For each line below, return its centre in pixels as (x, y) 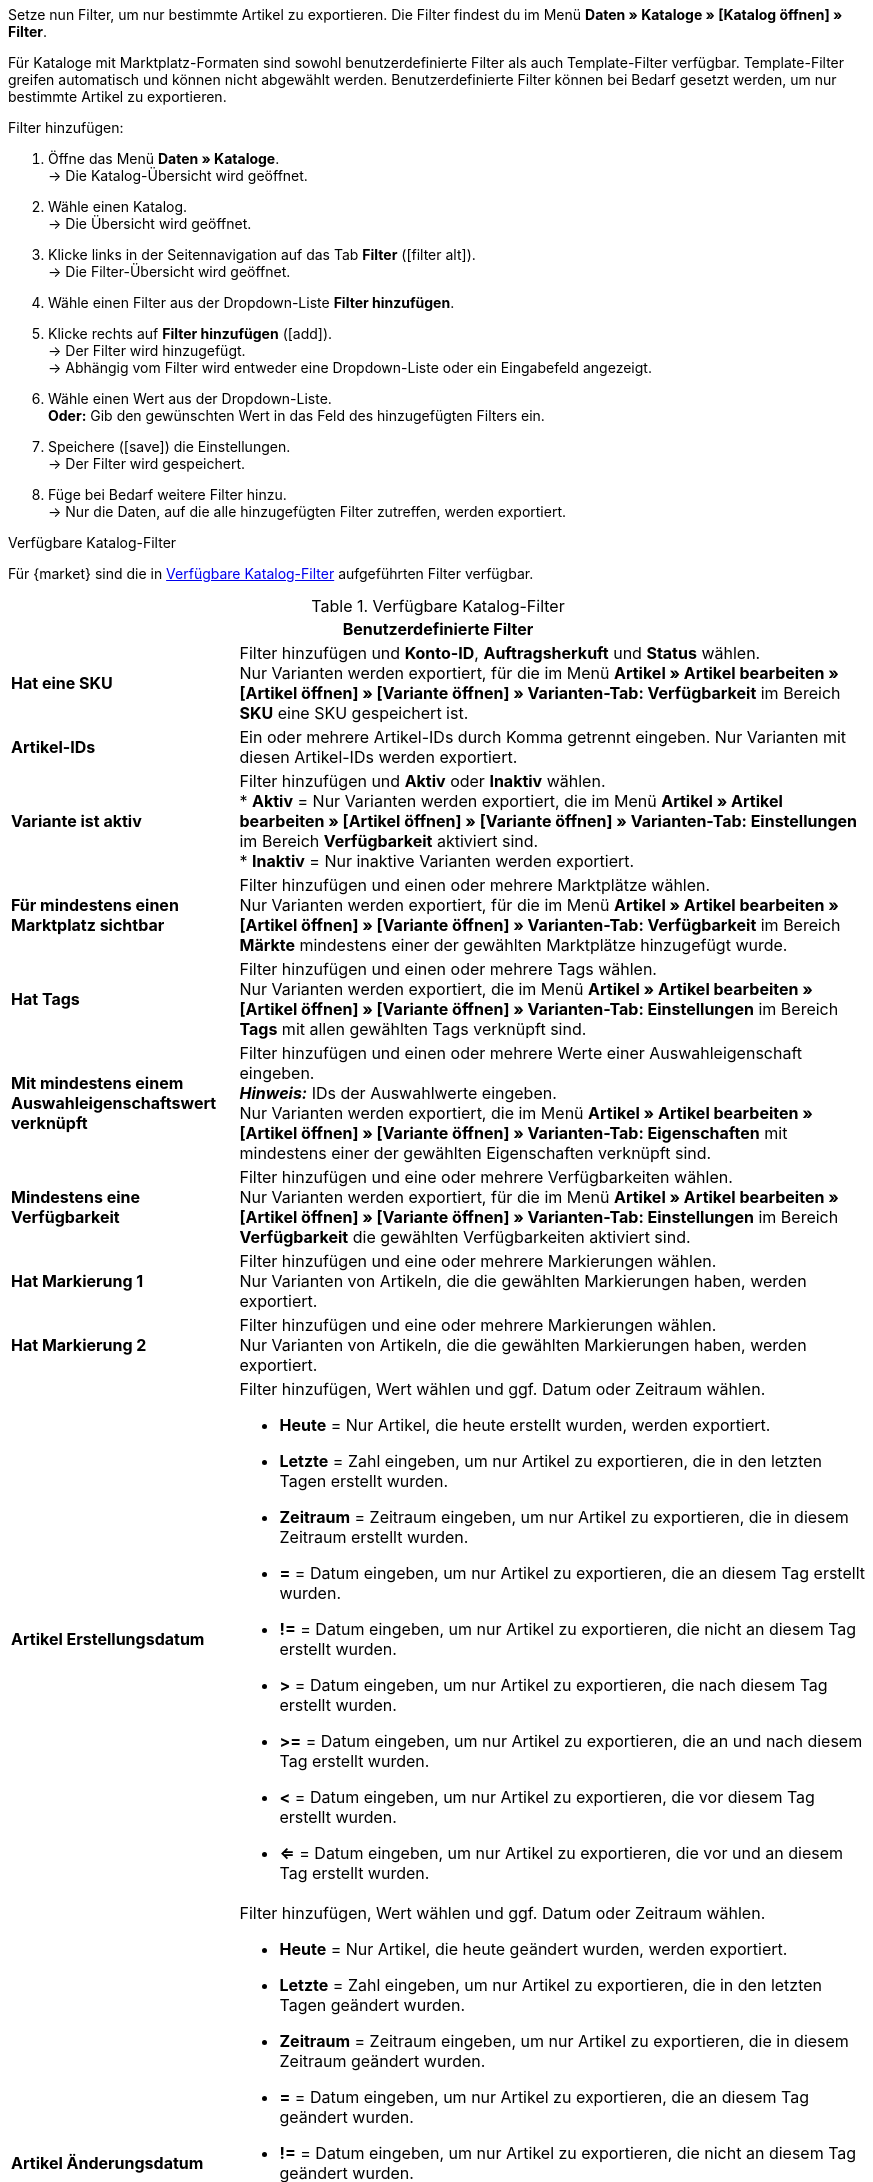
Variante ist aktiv (76, 821)
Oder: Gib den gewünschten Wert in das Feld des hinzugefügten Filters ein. (296, 415)
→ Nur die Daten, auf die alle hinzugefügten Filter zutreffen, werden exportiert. (307, 511)
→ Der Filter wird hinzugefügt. (147, 350)
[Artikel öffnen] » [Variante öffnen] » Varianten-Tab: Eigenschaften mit (513, 1133)
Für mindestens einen (95, 905)
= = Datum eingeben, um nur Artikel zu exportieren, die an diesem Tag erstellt (572, 1573)
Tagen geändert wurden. (372, 2005)
